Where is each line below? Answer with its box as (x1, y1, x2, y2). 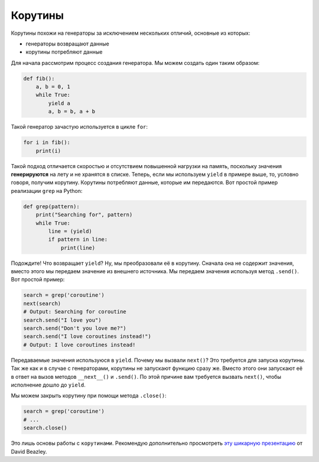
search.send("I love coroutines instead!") (23, 333, 152, 340)
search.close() (23, 425, 67, 431)
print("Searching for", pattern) (35, 211, 133, 218)
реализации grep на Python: (11, 187, 83, 194)
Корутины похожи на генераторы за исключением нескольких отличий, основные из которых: (11, 30, 250, 37)
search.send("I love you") (23, 316, 102, 323)
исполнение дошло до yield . (11, 381, 86, 388)
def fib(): (23, 75, 55, 82)
